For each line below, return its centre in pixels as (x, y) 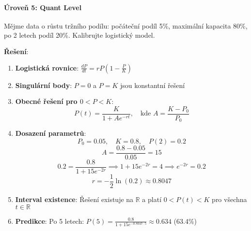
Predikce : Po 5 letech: (50, 221)
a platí (152, 199)
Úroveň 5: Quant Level (43, 7)
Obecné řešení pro (46, 101)
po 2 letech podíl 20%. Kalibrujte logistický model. (79, 35)
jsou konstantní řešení (152, 85)
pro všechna (229, 199)
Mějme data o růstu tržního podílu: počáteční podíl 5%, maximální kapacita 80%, (126, 25)
